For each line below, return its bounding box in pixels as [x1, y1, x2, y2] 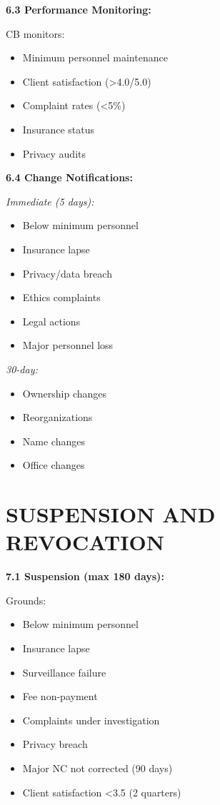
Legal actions [22, 313, 81, 328]
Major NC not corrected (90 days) [22, 760, 173, 775]
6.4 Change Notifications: [6, 170, 133, 185]
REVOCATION [6, 527, 164, 557]
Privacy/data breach [22, 265, 112, 280]
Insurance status [22, 121, 95, 136]
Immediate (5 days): [6, 193, 94, 208]
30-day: [6, 361, 38, 376]
